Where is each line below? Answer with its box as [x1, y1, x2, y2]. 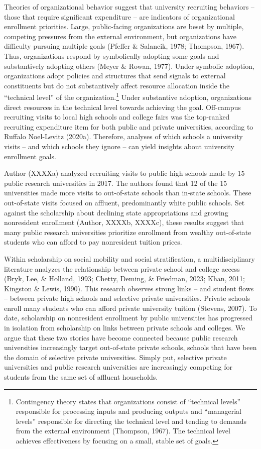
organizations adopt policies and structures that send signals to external [4, 70, 226, 81]
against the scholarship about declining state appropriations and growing [4, 207, 228, 217]
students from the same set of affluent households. [4, 372, 158, 382]
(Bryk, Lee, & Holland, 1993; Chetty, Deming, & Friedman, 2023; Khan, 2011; [4, 273, 245, 284]
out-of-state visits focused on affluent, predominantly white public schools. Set [4, 197, 245, 207]
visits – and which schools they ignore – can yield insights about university [4, 141, 234, 151]
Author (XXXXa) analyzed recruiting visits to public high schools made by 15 [4, 168, 245, 178]
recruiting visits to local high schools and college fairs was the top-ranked [4, 111, 230, 122]
